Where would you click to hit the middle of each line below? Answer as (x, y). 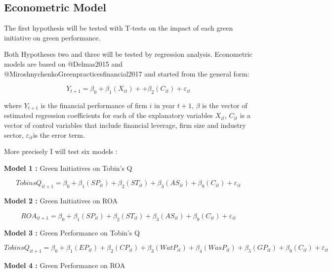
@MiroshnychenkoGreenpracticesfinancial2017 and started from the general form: (127, 73)
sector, (14, 135)
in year (165, 105)
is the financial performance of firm (94, 105)
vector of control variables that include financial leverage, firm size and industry (125, 125)
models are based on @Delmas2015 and (63, 63)
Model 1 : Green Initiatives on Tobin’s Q (68, 168)
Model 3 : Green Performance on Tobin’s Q (72, 232)
